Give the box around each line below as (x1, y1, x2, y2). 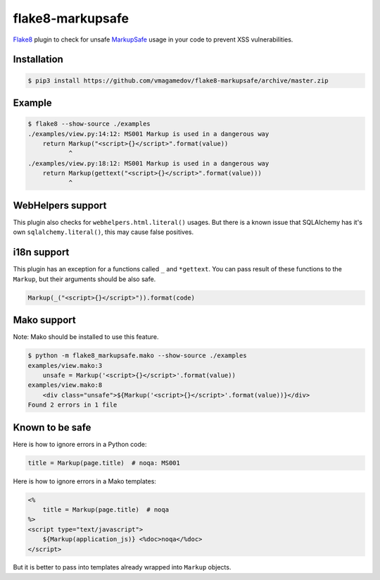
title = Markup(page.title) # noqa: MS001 (27, 459, 181, 467)
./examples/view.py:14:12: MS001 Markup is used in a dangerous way (27, 130, 270, 137)
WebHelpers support (13, 199, 107, 211)
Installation (13, 54, 63, 66)
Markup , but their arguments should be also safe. (13, 275, 156, 283)
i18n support (13, 247, 70, 259)
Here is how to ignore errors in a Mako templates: (13, 476, 156, 486)
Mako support (13, 314, 77, 326)
